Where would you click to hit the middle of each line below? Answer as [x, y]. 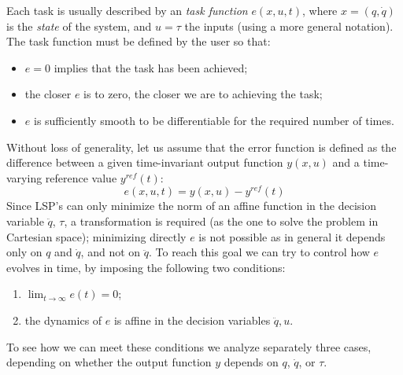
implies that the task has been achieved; [151, 67]
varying [24, 177]
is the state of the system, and [79, 26]
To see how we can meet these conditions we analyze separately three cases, [189, 346]
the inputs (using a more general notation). [289, 26]
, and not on [111, 252]
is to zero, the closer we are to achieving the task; [203, 94]
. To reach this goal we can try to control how [259, 252]
